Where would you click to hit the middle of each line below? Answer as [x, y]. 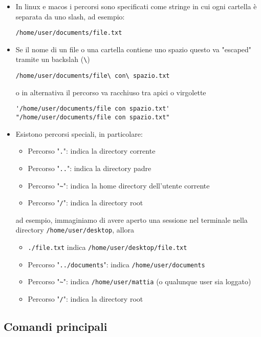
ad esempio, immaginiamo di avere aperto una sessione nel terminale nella [132, 219]
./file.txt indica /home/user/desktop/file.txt [107, 247]
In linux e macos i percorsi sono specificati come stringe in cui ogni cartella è [136, 6]
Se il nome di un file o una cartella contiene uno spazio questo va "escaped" [134, 49]
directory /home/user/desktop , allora [75, 230]
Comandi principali [56, 327]
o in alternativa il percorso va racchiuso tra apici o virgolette [111, 92]
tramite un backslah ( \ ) [53, 59]
